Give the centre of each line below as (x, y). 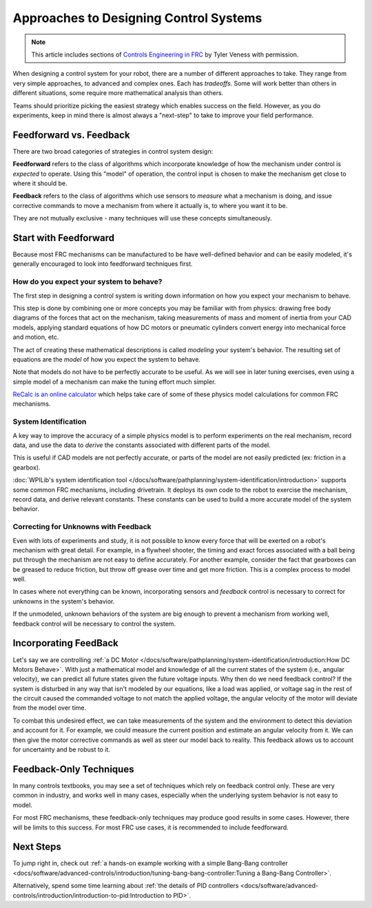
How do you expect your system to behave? (87, 282)
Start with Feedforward (64, 238)
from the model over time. (50, 708)
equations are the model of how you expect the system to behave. (107, 359)
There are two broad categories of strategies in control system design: (113, 151)
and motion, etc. (36, 337)
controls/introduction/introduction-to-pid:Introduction (89, 895)
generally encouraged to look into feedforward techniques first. (103, 264)
